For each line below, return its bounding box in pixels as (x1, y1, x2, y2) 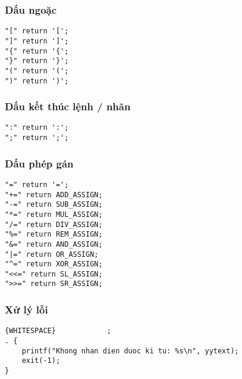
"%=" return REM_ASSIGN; (5, 230, 103, 239)
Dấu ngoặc (5, 2, 57, 17)
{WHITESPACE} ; (5, 327, 111, 335)
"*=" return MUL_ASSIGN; (5, 210, 103, 219)
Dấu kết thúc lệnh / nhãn (5, 99, 131, 114)
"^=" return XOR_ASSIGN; (5, 260, 103, 269)
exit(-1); (21, 356, 61, 365)
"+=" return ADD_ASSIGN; (5, 190, 103, 199)
